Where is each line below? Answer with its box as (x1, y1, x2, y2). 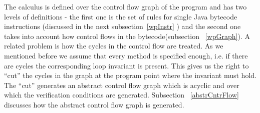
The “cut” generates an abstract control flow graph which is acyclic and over (4, 79, 239, 90)
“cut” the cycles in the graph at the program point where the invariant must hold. (4, 70, 256, 80)
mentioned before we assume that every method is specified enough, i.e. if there (4, 50, 248, 60)
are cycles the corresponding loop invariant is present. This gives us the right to (4, 60, 249, 70)
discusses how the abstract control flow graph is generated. (4, 99, 184, 109)
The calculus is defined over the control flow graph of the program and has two (4, 1, 247, 11)
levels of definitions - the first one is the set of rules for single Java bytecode (4, 11, 237, 21)
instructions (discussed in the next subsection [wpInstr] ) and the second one (4, 21, 241, 31)
